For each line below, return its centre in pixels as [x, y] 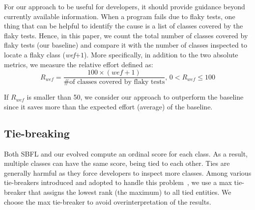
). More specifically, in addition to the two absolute [161, 54]
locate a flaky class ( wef [40, 54]
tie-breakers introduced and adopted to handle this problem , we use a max [118, 182]
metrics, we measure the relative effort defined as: [79, 64]
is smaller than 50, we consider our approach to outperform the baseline [135, 97]
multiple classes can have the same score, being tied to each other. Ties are [117, 163]
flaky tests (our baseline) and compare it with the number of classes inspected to [126, 45]
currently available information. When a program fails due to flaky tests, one [120, 16]
